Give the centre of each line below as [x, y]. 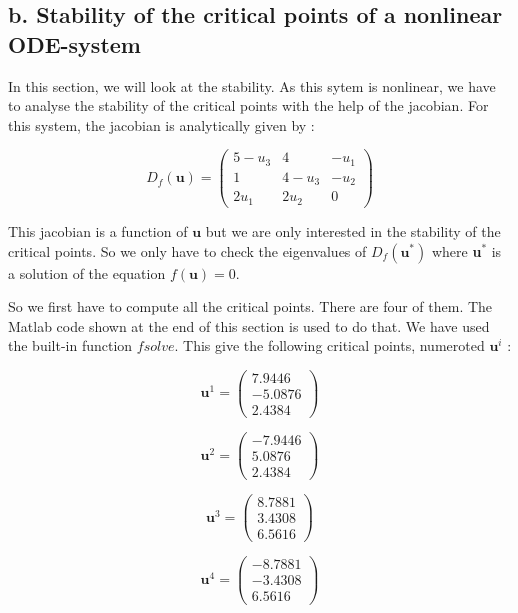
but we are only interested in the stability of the [353, 230]
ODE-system [74, 43]
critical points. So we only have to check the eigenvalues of [187, 250]
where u [456, 250]
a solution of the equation [87, 272]
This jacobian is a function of [98, 230]
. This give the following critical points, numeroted [329, 345]
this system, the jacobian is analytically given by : [161, 124]
